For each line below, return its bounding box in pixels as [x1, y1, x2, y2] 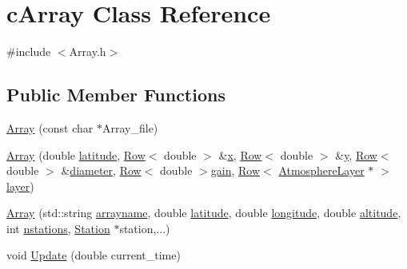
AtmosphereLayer [278, 162, 365, 179]
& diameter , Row [61, 162, 142, 179]
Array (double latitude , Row [6, 146, 146, 163]
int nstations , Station [6, 220, 110, 236]
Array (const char [6, 119, 94, 136]
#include [6, 43, 51, 60]
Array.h [69, 43, 106, 60]
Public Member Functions [6, 82, 225, 107]
